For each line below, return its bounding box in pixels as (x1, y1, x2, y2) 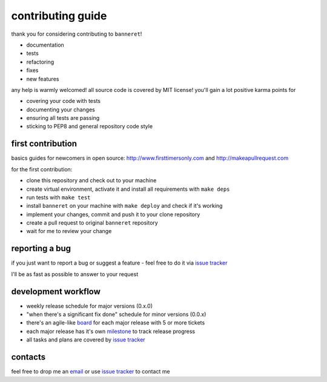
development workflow (11, 286, 101, 297)
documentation (26, 41, 65, 48)
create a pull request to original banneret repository (26, 219, 159, 226)
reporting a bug (11, 243, 71, 254)
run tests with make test (26, 194, 91, 201)
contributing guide (11, 9, 107, 22)
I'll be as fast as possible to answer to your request (11, 270, 139, 278)
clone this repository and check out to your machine (26, 177, 157, 184)
